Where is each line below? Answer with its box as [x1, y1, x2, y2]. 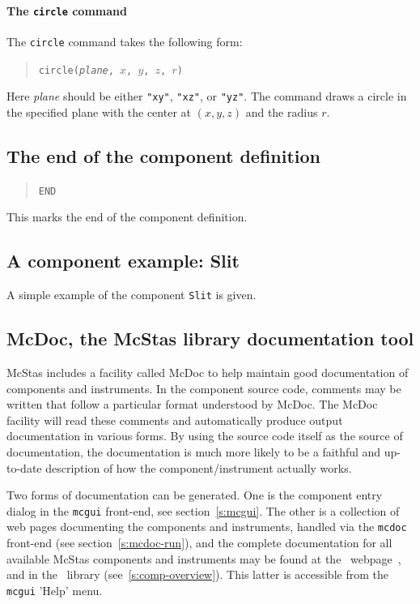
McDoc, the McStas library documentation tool [6, 326, 414, 351]
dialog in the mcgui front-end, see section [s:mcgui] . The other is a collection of [6, 502, 400, 519]
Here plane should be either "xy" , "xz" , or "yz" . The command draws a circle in [6, 88, 407, 105]
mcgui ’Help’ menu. [6, 581, 103, 598]
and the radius [245, 103, 318, 120]
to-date [6, 459, 42, 476]
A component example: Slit [6, 248, 240, 273]
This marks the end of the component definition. [6, 208, 248, 225]
